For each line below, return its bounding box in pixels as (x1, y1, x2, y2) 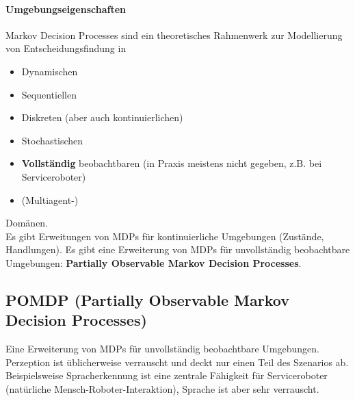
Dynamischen (21, 64, 78, 78)
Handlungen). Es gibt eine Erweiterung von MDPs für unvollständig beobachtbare (5, 242, 350, 257)
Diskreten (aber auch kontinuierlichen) (21, 110, 183, 125)
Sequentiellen (21, 87, 77, 101)
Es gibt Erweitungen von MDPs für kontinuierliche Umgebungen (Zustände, (5, 229, 324, 243)
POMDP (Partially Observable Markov (5, 289, 289, 310)
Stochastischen (21, 133, 83, 147)
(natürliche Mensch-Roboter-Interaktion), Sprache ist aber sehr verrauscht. (5, 381, 319, 396)
